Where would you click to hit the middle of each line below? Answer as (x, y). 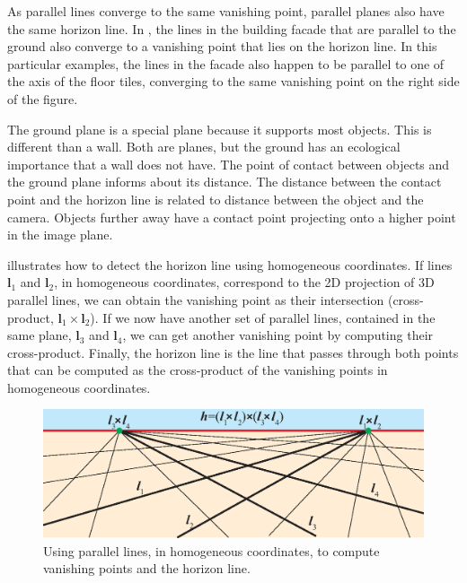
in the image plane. (60, 235)
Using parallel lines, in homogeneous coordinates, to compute (211, 550)
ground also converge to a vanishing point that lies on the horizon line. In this (222, 46)
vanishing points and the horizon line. (147, 568)
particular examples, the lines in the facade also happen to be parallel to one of (226, 63)
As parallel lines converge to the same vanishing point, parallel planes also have (226, 11)
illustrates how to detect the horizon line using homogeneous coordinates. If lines (230, 264)
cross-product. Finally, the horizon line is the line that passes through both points (233, 352)
